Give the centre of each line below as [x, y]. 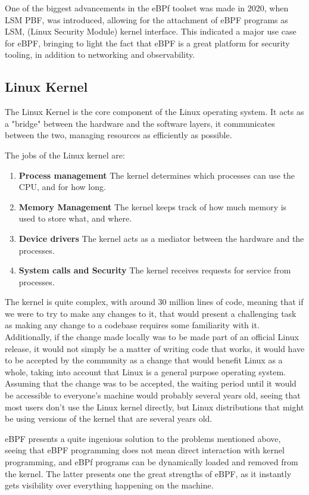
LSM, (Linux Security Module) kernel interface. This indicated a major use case [151, 31]
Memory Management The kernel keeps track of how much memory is [153, 206]
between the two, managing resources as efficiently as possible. [118, 135]
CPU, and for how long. [62, 187]
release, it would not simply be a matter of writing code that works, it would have [155, 348]
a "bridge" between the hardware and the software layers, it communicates [140, 123]
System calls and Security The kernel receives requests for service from [155, 270]
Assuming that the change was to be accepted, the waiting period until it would [151, 383]
